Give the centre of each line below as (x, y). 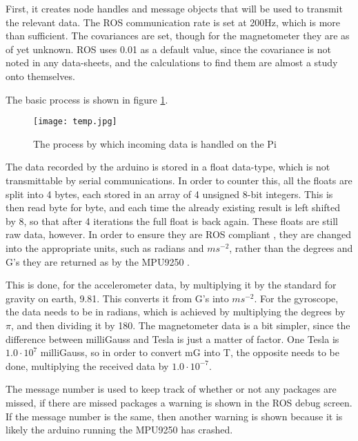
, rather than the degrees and (291, 247)
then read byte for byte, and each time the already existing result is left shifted (173, 207)
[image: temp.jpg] (75, 122)
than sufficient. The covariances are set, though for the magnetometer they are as (178, 36)
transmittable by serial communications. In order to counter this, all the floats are (179, 180)
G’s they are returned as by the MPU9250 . (98, 261)
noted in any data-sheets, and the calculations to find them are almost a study (172, 62)
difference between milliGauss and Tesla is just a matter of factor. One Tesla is (172, 339)
